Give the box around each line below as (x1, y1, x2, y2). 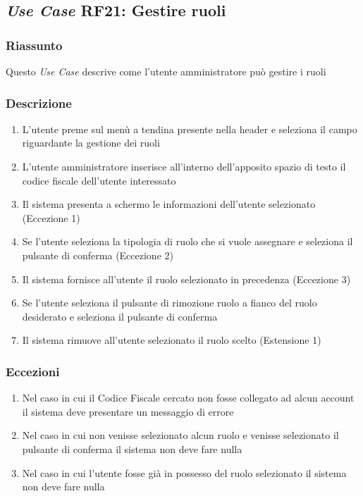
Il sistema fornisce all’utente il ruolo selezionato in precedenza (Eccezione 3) (22, 271, 351, 286)
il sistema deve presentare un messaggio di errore (22, 404, 234, 418)
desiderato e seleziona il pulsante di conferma (22, 309, 218, 323)
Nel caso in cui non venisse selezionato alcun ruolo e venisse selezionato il (22, 428, 339, 442)
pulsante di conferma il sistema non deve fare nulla (22, 441, 242, 456)
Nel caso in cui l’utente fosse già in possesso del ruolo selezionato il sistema (22, 465, 347, 480)
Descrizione (6, 94, 72, 111)
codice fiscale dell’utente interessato (22, 173, 176, 187)
